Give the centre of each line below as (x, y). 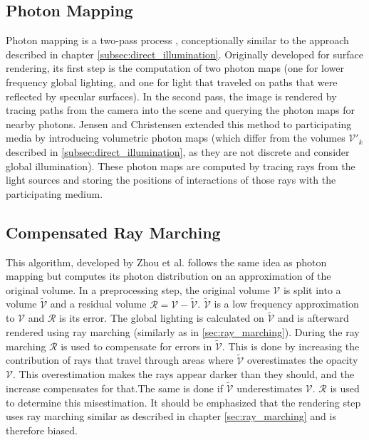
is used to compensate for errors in (136, 346)
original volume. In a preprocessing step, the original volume (138, 289)
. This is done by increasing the (291, 346)
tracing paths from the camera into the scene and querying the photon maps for (181, 110)
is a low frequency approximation (286, 304)
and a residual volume (98, 304)
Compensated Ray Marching (113, 232)
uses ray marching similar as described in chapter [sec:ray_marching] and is (171, 416)
